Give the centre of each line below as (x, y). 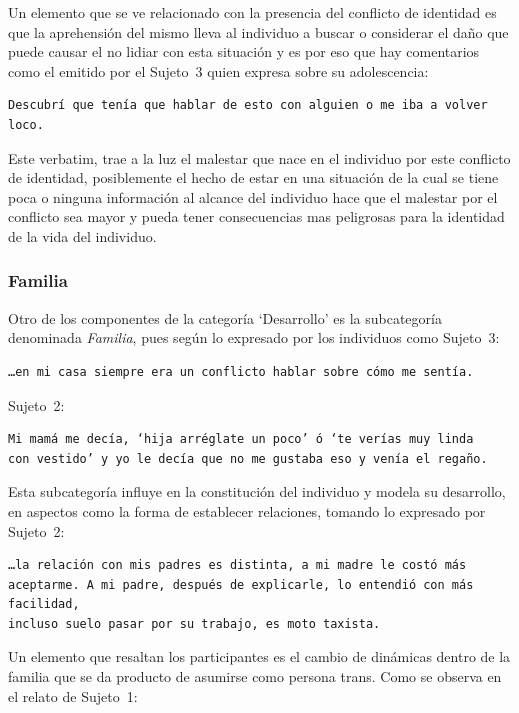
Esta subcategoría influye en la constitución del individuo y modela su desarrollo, (257, 491)
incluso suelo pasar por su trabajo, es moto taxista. (194, 623)
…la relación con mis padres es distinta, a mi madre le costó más (237, 565)
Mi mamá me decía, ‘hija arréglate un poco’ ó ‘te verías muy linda (241, 439)
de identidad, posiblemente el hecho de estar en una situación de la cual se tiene (253, 177)
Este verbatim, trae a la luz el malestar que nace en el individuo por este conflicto (259, 157)
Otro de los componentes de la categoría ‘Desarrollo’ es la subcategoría (225, 317)
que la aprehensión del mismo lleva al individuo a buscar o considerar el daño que (258, 31)
